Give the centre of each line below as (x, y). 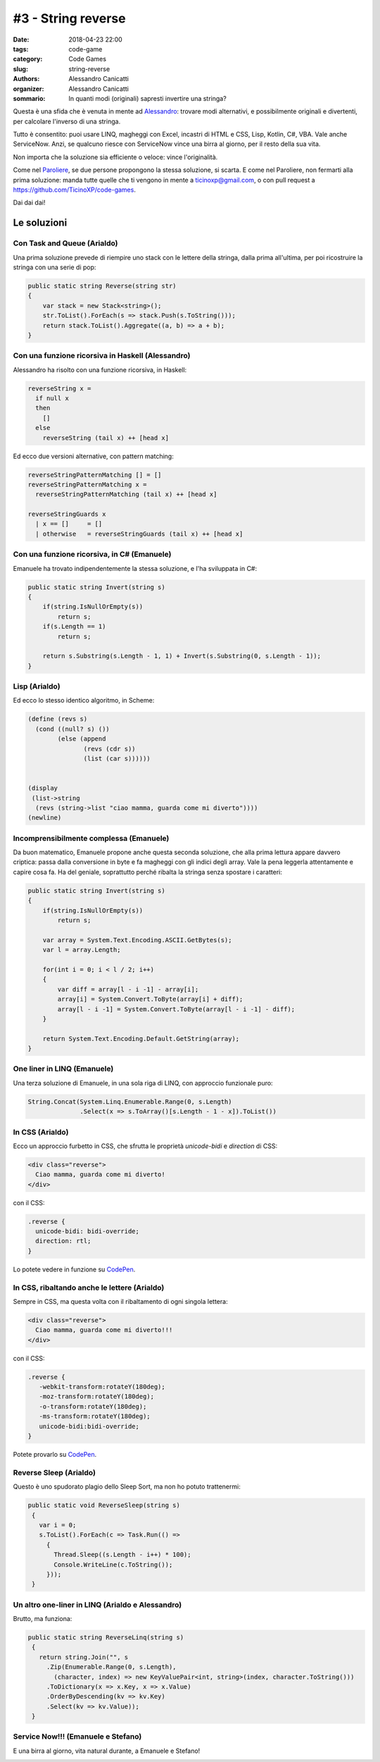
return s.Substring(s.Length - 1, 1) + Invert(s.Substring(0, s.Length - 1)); (182, 656)
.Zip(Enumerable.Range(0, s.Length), (111, 1667)
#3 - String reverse (69, 18)
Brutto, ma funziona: (43, 1619)
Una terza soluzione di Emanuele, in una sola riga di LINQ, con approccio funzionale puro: (143, 1083)
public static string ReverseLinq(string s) (106, 1638)
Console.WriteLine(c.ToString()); (113, 1564)
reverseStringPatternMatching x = (87, 484)
